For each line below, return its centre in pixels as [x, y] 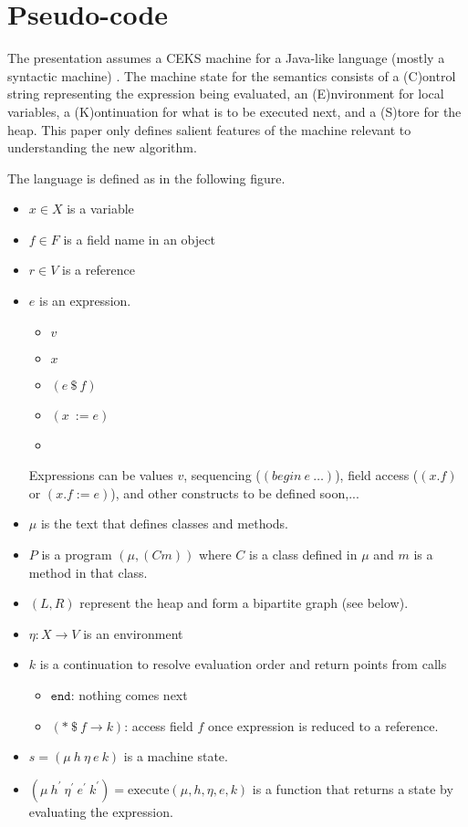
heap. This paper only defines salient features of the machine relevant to [209, 129]
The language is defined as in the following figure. [146, 178]
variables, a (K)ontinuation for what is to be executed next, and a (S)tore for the [234, 111]
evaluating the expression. [101, 811]
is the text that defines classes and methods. [165, 523]
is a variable [100, 209]
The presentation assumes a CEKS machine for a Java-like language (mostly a [226, 58]
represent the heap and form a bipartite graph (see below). [244, 603]
